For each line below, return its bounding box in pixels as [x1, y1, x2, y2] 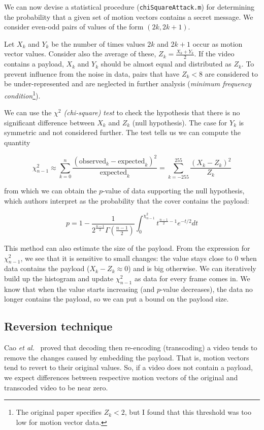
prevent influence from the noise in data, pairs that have [4, 68, 180, 79]
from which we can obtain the [4, 185, 97, 195]
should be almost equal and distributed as [101, 58, 232, 69]
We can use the [4, 107, 52, 118]
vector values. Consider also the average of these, [4, 48, 156, 59]
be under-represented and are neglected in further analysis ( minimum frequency [4, 78, 251, 89]
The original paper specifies [16, 407, 102, 417]
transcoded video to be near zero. [4, 382, 108, 392]
